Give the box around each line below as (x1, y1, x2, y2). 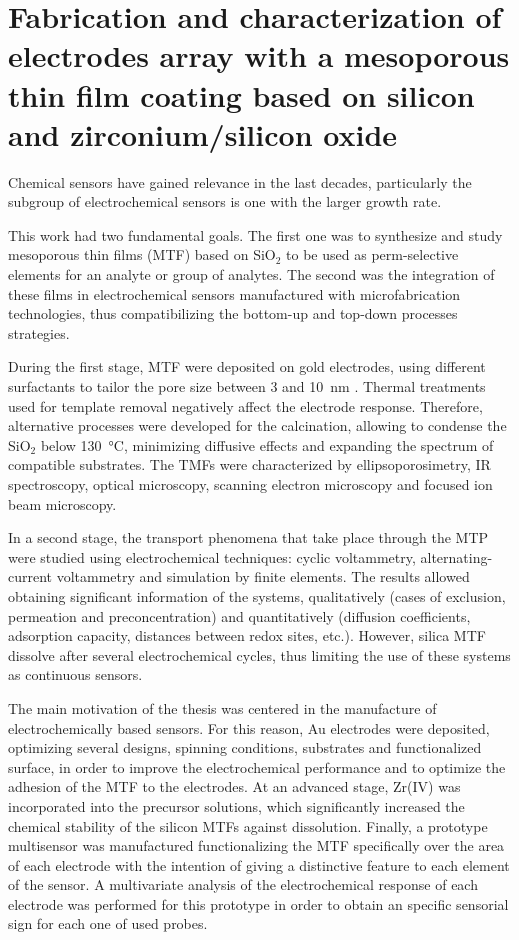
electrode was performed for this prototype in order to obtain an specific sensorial (8, 893, 509, 914)
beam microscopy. (8, 493, 117, 514)
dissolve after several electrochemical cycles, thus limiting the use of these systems (8, 644, 511, 665)
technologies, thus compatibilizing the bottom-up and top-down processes (8, 303, 458, 324)
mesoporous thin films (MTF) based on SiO (8, 244, 276, 265)
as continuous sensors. (8, 664, 143, 685)
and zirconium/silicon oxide (8, 113, 398, 154)
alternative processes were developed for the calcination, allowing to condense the (8, 415, 507, 436)
